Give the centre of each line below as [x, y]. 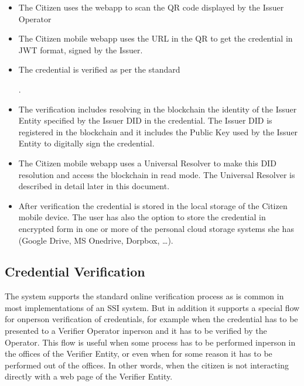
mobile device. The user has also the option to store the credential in [142, 217]
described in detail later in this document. [94, 186]
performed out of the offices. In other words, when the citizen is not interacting [147, 365]
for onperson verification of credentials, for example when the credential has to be [151, 319]
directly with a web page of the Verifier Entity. [89, 376]
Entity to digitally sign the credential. [86, 143]
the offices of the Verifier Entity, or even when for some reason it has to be [139, 353]
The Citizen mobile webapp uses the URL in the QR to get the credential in [156, 38]
